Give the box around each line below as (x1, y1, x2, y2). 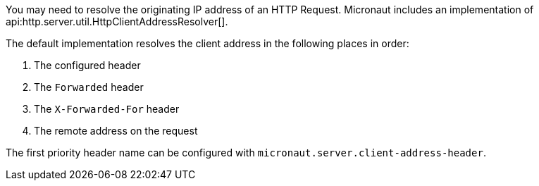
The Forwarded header (34, 81, 144, 93)
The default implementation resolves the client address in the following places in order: (6, 37, 409, 49)
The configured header (34, 59, 141, 71)
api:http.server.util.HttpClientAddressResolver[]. (6, 15, 228, 27)
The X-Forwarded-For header (34, 103, 180, 115)
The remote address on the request (34, 125, 198, 137)
